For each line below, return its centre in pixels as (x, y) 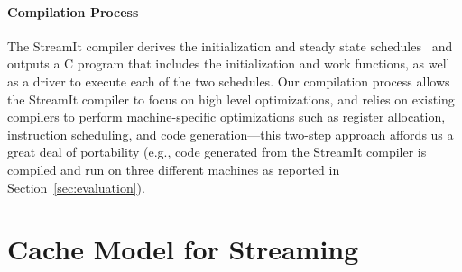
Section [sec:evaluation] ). (76, 187)
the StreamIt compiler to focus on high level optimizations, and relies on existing (231, 99)
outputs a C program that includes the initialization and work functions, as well (229, 63)
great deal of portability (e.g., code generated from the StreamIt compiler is (217, 152)
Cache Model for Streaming (183, 249)
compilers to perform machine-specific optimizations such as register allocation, (226, 117)
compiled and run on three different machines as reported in (174, 169)
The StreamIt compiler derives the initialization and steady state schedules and (230, 45)
